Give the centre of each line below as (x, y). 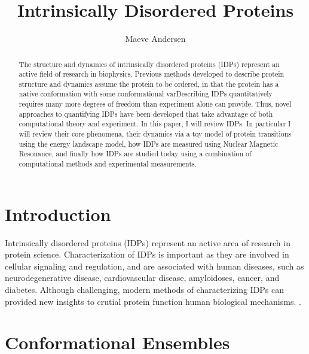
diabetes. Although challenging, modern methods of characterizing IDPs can (145, 290)
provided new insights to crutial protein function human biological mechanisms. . (153, 301)
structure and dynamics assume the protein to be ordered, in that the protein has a (149, 84)
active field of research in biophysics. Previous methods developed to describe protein (152, 74)
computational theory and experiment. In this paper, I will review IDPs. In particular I (155, 124)
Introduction (58, 214)
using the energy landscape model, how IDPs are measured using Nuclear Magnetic (149, 143)
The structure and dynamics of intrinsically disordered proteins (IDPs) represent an (149, 64)
